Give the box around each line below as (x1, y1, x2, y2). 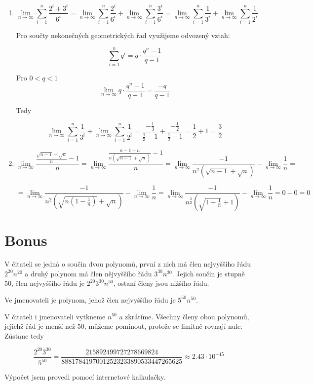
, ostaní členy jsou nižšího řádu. (113, 278, 209, 288)
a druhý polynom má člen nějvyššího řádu (25, 268, 152, 278)
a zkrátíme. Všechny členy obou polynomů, (119, 311, 249, 321)
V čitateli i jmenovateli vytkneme (4, 311, 106, 321)
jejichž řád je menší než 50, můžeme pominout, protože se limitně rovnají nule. (4, 321, 243, 331)
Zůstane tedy (4, 330, 44, 341)
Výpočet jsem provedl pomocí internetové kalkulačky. (4, 372, 166, 382)
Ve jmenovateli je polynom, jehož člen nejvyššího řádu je (4, 294, 176, 305)
